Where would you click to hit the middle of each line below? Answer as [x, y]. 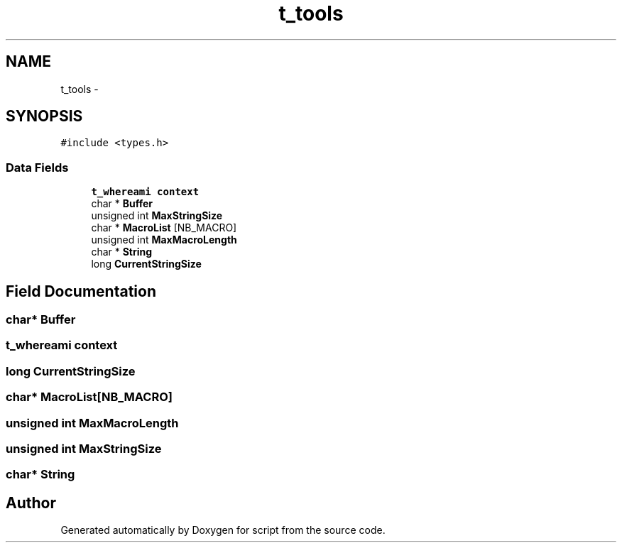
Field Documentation [81, 291]
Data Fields [37, 167]
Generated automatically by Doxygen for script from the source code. [223, 530]
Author [31, 503]
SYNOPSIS [44, 116]
